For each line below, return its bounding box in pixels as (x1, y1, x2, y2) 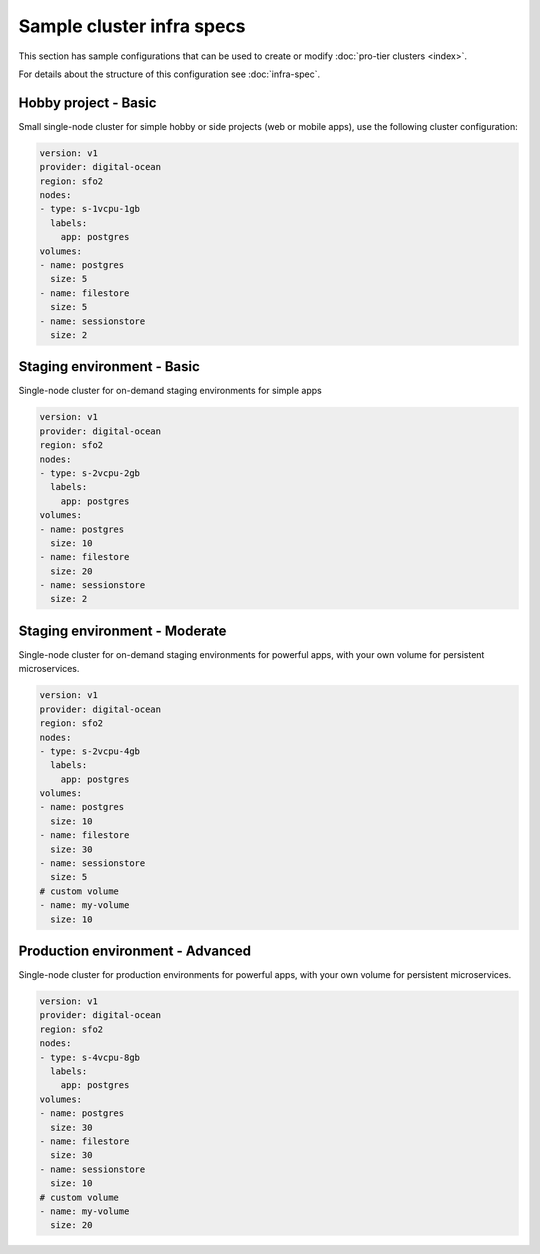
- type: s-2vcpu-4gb (39, 745, 140, 757)
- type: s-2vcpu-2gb (39, 467, 140, 479)
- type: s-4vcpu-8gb (39, 1051, 140, 1063)
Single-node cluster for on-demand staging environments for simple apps (18, 385, 322, 397)
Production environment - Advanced (18, 943, 252, 959)
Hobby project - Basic (18, 94, 157, 111)
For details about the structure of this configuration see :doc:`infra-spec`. (18, 68, 320, 80)
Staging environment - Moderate (18, 622, 227, 639)
